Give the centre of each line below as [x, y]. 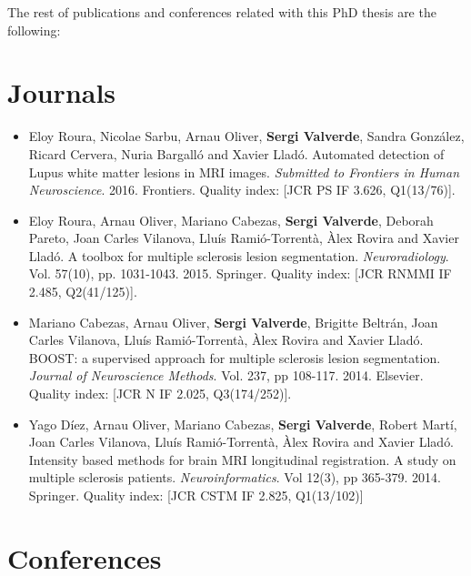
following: [34, 30]
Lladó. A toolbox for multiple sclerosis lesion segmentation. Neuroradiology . [239, 255]
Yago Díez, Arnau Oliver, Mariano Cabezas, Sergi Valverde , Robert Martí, [243, 424]
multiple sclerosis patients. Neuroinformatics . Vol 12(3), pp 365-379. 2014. [235, 477]
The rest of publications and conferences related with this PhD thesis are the [222, 12]
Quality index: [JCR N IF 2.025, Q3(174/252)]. [160, 394]
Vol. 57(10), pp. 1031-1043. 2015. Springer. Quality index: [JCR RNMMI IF [240, 273]
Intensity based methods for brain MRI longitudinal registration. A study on [242, 459]
